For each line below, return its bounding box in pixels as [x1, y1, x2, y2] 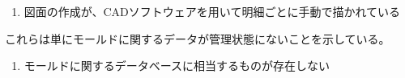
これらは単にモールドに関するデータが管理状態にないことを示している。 [5, 30, 390, 47]
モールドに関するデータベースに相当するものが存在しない [23, 57, 330, 74]
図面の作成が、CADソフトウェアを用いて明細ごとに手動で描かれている [23, 3, 400, 19]
